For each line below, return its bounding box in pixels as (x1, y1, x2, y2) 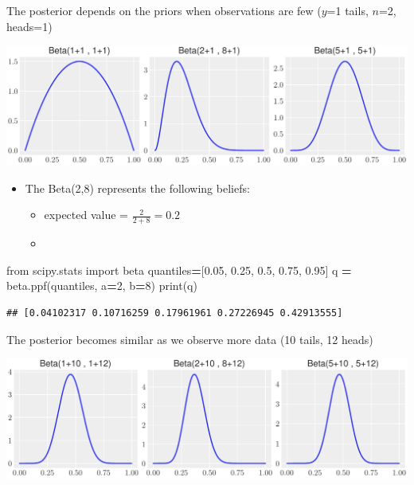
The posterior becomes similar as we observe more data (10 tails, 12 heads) (6, 331, 373, 347)
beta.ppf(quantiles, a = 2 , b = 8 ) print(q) (6, 277, 197, 294)
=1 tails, (326, 2, 369, 18)
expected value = (44, 206, 128, 223)
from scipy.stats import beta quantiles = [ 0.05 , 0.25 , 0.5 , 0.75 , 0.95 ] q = (6, 261, 352, 278)
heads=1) (6, 18, 53, 34)
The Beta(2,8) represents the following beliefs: (25, 179, 250, 196)
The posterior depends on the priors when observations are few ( (6, 2, 322, 18)
